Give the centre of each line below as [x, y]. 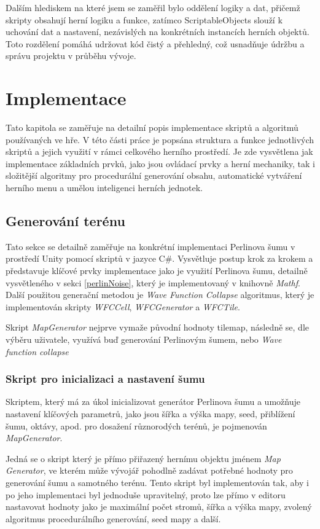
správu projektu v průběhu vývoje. [71, 56]
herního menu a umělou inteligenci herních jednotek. [104, 188]
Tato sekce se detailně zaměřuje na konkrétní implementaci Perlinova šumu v [150, 246]
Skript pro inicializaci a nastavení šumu [105, 379]
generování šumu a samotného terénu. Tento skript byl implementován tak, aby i [157, 482]
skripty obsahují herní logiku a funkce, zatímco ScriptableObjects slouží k [144, 19]
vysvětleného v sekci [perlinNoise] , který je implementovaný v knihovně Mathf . [153, 282]
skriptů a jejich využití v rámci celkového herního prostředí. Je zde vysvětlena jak [159, 151]
